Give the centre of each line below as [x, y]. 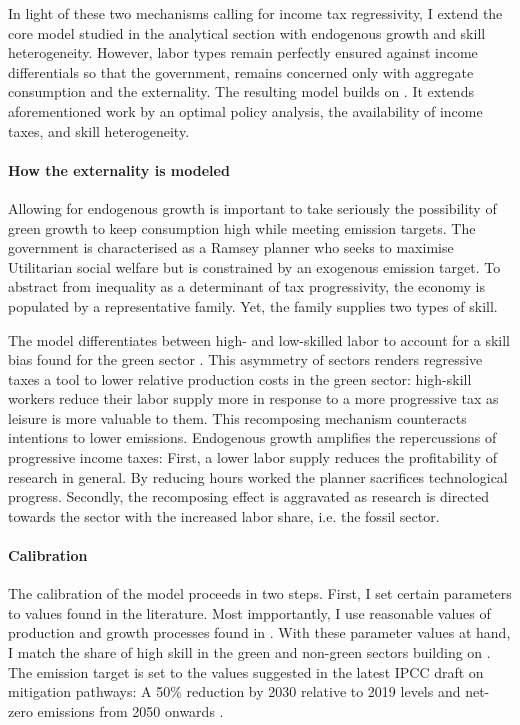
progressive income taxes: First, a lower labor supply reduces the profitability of [252, 457]
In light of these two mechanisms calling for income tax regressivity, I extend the [255, 13]
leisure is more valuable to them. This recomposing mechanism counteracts [237, 417]
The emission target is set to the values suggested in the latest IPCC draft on [246, 671]
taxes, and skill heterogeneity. [99, 130]
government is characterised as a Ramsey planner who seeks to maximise [231, 247]
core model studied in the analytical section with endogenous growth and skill [247, 32]
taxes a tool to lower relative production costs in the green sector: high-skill [240, 378]
